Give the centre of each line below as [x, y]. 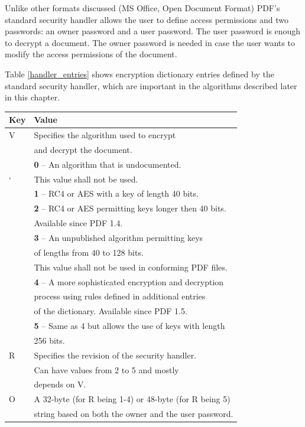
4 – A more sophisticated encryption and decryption [129, 281]
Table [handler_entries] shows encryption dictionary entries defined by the [139, 74]
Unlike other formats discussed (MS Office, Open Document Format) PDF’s [142, 8]
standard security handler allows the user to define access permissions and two [147, 19]
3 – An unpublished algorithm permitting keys [119, 237]
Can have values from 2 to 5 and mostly [106, 369]
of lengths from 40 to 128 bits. [89, 252]
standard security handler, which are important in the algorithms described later [151, 85]
